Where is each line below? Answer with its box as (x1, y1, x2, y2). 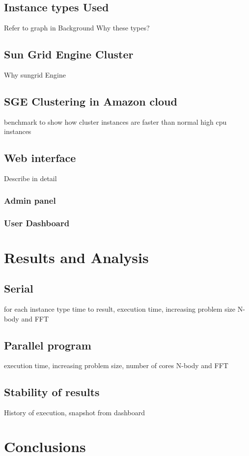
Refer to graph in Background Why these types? (4, 23, 150, 33)
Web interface (4, 150, 76, 165)
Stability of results (4, 384, 100, 400)
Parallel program (4, 337, 91, 352)
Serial (4, 281, 33, 296)
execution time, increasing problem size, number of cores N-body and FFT (4, 360, 228, 371)
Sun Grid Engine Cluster (4, 47, 134, 62)
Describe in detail (4, 173, 57, 184)
